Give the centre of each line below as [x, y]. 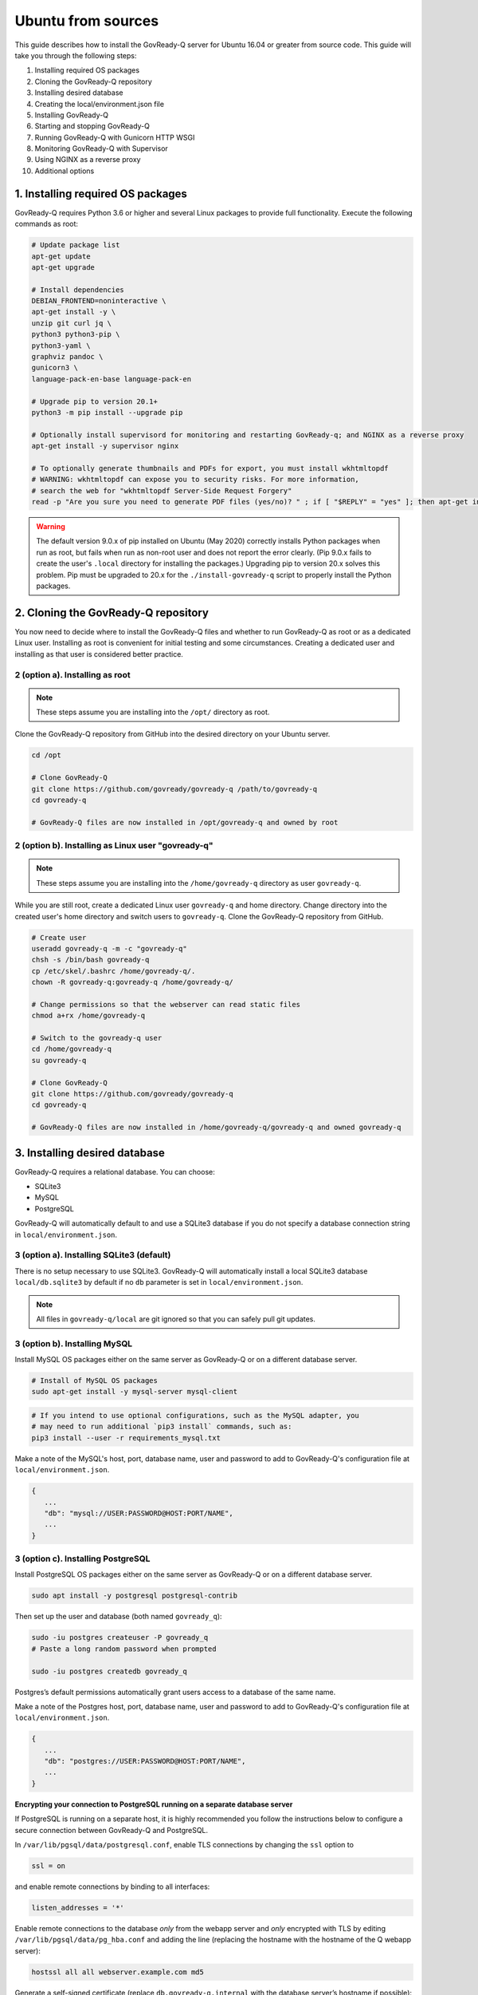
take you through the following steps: [76, 55]
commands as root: [47, 224]
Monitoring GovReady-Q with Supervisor [102, 148]
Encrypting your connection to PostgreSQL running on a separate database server [154, 1804]
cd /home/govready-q [71, 1049]
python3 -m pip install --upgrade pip [107, 412]
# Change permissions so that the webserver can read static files [166, 1004]
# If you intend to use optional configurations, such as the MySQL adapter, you [196, 1415]
